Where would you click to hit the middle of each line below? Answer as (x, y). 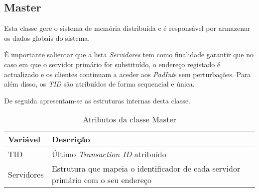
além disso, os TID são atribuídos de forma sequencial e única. (99, 84)
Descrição (71, 139)
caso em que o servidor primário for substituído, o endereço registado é (112, 64)
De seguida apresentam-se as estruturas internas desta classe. (97, 100)
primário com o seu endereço (101, 180)
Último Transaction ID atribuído (109, 154)
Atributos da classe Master (129, 119)
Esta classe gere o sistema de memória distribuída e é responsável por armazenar (127, 28)
